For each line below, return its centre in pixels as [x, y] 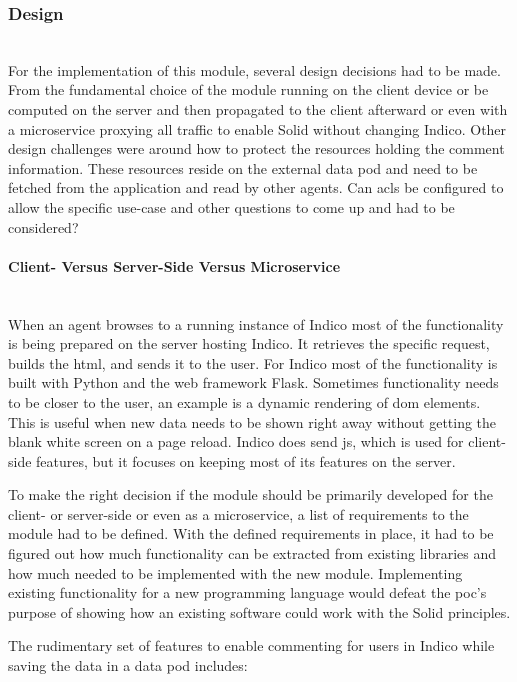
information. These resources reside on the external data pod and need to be [243, 167]
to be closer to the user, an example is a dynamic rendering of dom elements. [244, 401]
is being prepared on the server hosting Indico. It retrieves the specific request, [249, 343]
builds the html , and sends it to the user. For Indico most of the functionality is [253, 362]
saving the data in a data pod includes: [128, 665]
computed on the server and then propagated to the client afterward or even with [258, 109]
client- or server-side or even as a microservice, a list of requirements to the [238, 513]
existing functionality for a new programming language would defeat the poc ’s [247, 592]
